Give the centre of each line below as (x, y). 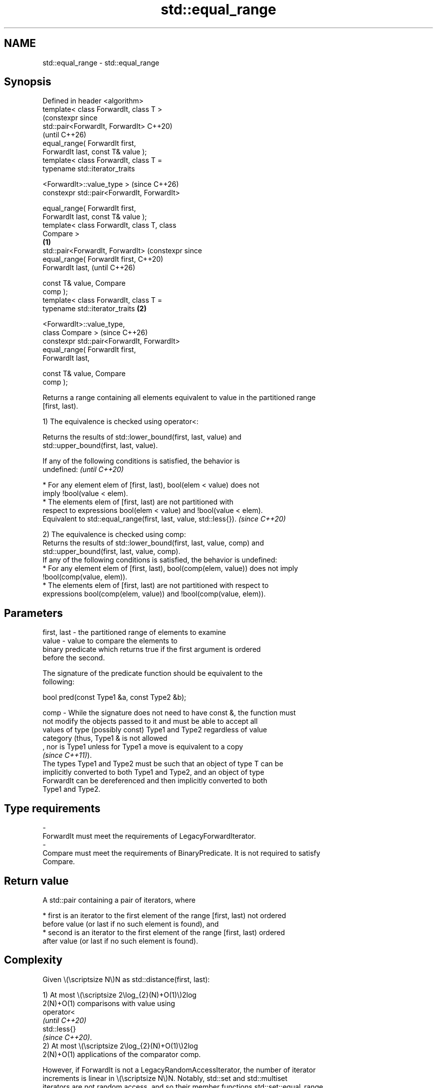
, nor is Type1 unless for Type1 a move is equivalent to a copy (143, 747)
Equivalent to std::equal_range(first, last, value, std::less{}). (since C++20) (164, 519)
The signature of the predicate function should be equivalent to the (153, 673)
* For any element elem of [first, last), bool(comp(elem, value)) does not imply (170, 568)
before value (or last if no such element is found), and (131, 924)
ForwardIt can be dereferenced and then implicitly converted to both (155, 781)
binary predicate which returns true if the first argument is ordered (152, 649)
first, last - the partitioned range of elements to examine (134, 632)
